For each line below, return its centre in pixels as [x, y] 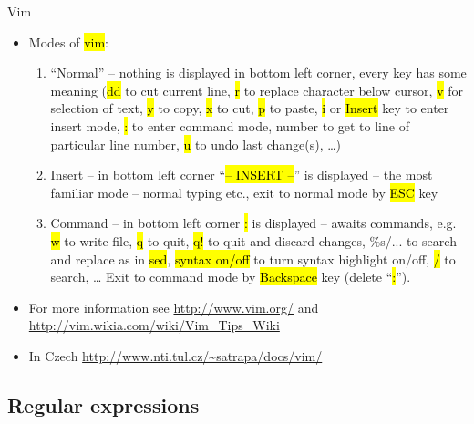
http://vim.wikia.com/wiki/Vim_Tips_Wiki [154, 325]
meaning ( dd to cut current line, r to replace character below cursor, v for [257, 90]
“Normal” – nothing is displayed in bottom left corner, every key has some [258, 72]
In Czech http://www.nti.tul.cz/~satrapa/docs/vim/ [175, 355]
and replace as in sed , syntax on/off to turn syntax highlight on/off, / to [253, 259]
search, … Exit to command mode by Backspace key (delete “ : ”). [231, 277]
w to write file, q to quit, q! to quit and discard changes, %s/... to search [253, 240]
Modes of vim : [69, 41]
